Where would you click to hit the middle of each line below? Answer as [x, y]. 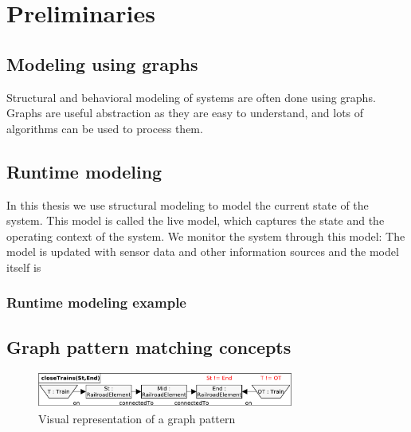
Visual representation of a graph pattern [137, 418]
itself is [24, 267]
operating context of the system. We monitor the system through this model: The [206, 236]
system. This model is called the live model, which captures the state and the [196, 220]
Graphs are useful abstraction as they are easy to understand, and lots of [185, 113]
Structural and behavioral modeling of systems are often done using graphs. [191, 97]
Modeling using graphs [102, 63]
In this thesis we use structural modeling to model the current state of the [188, 204]
